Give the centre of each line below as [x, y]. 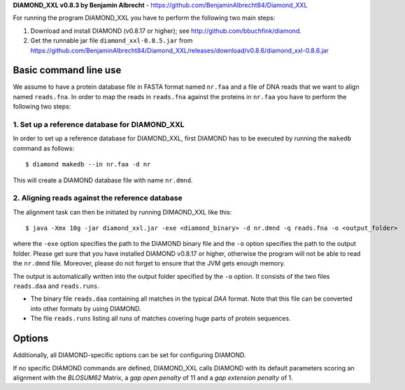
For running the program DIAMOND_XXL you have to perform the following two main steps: [144, 18]
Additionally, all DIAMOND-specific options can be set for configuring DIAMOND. [129, 355]
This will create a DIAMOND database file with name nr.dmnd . [103, 180]
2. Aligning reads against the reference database [98, 198]
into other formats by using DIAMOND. [86, 308]
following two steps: [42, 107]
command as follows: [44, 148]
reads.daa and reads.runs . [56, 286]
